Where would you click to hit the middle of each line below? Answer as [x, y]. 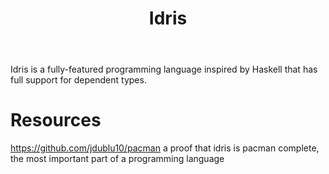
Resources [56, 120]
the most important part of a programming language [117, 159]
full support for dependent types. [78, 80]
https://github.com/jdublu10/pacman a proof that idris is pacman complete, [165, 148]
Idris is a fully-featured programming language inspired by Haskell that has [164, 69]
